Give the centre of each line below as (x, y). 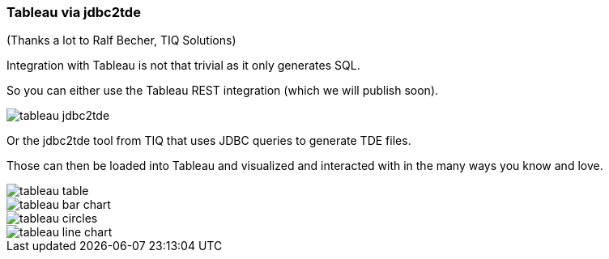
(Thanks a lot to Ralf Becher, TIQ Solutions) (121, 40)
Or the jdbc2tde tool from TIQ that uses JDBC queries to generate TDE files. (209, 141)
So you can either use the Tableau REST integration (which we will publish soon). (223, 91)
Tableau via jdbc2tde (74, 12)
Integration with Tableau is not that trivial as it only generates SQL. (183, 66)
